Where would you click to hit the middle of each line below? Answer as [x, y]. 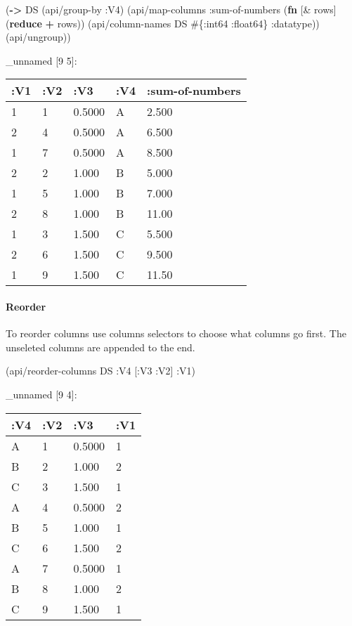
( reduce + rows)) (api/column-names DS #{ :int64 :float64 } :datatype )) [163, 23]
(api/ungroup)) [38, 37]
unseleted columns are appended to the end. [100, 347]
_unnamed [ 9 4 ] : [41, 394]
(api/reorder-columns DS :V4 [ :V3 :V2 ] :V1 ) [100, 371]
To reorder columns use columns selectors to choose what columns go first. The [176, 333]
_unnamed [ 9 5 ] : [41, 60]
